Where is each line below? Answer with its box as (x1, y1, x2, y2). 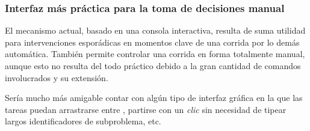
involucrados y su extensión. (5, 71, 108, 84)
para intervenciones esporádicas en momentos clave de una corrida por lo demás (5, 35, 300, 48)
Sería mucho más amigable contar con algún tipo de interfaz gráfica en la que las (5, 91, 303, 104)
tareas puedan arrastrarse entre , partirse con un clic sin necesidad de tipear (5, 103, 287, 115)
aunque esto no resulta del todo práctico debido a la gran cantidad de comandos (5, 59, 301, 72)
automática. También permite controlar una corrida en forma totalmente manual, (5, 47, 305, 60)
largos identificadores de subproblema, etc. (5, 115, 161, 127)
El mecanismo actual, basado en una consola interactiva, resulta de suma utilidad (5, 24, 306, 37)
